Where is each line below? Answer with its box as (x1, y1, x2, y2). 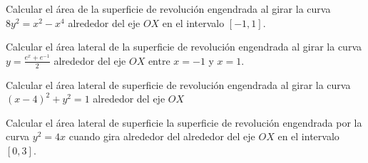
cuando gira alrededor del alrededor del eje (68, 129, 255, 144)
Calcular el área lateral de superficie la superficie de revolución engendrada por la (6, 115, 362, 130)
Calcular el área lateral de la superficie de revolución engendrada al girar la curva (6, 39, 362, 54)
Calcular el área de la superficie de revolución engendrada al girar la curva (6, 1, 331, 16)
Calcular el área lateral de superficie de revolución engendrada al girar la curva (6, 77, 351, 92)
